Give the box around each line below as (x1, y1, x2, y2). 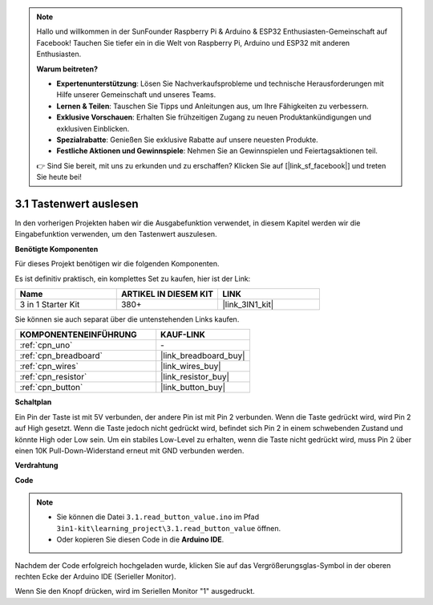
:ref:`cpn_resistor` (19, 372, 87, 383)
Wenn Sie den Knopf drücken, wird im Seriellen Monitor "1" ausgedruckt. (14, 587, 256, 596)
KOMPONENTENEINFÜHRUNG (19, 329, 138, 340)
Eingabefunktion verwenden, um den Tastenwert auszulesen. (14, 229, 217, 239)
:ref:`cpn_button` (19, 382, 83, 393)
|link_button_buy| (160, 382, 226, 393)
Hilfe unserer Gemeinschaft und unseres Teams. (56, 90, 216, 99)
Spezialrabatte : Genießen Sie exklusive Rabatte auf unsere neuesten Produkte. (56, 135, 318, 144)
